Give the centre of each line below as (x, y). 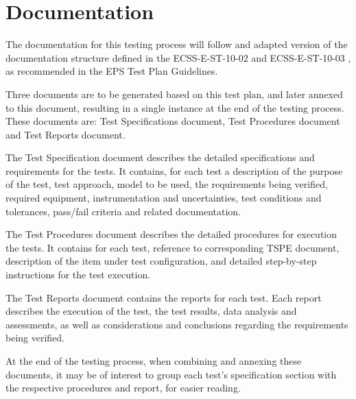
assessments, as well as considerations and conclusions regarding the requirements (177, 324)
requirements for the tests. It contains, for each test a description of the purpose (174, 170)
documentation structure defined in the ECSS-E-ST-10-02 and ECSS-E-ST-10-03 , (178, 57)
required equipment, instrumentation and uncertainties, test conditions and (164, 198)
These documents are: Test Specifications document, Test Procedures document (173, 121)
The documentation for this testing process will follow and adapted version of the (177, 44)
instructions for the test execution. (78, 275)
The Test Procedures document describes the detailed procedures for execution (171, 234)
